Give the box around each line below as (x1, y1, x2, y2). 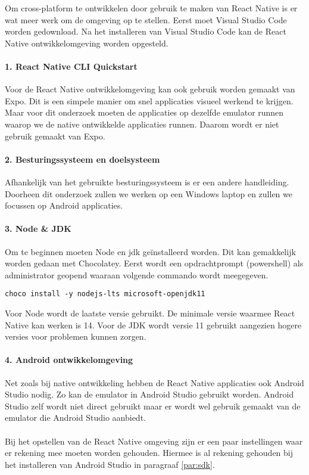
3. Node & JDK (5, 222, 71, 235)
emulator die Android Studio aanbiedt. (5, 411, 146, 424)
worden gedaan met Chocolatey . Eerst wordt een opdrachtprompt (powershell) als (5, 257, 304, 269)
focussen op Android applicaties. (5, 199, 123, 212)
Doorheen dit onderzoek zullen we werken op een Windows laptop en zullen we (5, 187, 292, 200)
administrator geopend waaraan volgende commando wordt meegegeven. (5, 268, 269, 281)
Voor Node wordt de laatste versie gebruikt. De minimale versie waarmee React (5, 306, 295, 319)
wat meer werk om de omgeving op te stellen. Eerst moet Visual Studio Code (5, 13, 287, 26)
